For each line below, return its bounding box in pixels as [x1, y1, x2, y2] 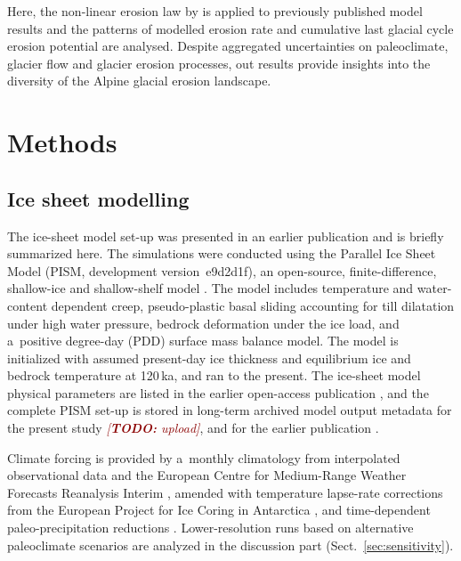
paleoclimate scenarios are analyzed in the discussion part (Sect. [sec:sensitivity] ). [7, 535, 454, 554]
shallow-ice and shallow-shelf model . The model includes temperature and [7, 279, 414, 297]
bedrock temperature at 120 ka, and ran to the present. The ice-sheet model [7, 366, 421, 385]
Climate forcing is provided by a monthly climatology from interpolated [7, 448, 400, 467]
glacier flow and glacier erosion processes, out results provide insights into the [7, 53, 431, 72]
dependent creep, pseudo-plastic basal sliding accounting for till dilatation [51, 296, 455, 314]
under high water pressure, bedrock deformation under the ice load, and [7, 313, 400, 332]
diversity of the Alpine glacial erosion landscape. [7, 71, 271, 90]
